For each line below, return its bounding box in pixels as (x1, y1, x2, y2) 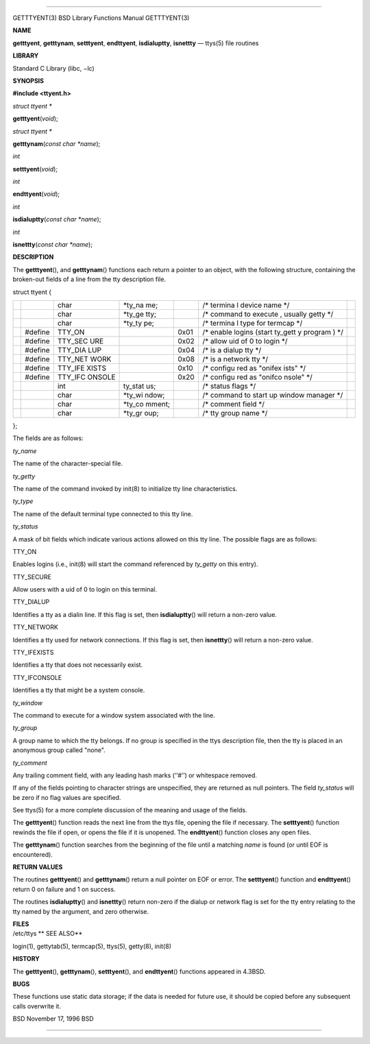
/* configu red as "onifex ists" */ (202, 363, 306, 373)
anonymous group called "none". (12, 746, 106, 754)
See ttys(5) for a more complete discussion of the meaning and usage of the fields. (12, 806, 247, 814)
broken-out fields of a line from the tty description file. (12, 275, 166, 284)
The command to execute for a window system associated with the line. (12, 711, 216, 719)
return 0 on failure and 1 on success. (12, 885, 116, 893)
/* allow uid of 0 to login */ (202, 336, 288, 345)
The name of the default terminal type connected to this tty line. (12, 509, 193, 518)
